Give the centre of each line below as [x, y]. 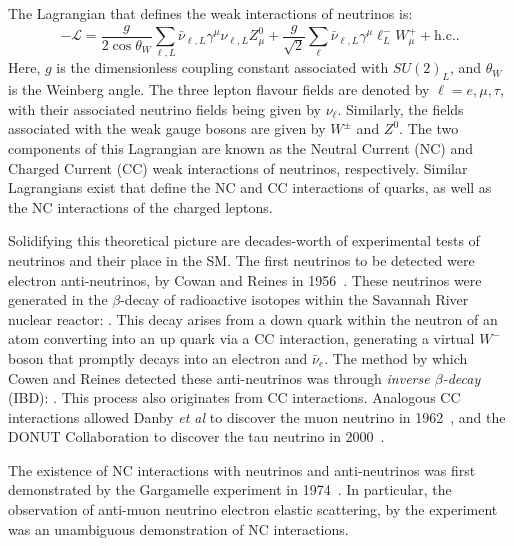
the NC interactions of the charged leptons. [140, 206]
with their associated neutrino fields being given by [164, 108]
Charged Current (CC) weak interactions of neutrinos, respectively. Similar [238, 167]
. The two [429, 128]
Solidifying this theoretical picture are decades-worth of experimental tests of [244, 240]
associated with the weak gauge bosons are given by [167, 128]
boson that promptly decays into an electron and [158, 357]
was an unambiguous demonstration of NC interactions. [178, 528]
